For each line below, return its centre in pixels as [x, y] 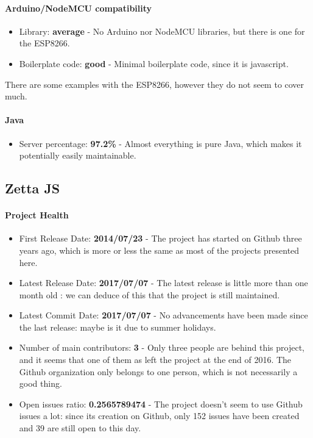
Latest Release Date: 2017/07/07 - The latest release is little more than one [164, 283]
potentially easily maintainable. [78, 155]
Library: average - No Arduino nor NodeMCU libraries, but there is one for [162, 31]
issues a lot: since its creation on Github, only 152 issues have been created [159, 416]
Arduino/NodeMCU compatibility [79, 8]
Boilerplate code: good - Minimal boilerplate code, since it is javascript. [154, 63]
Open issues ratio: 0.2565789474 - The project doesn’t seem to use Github [161, 404]
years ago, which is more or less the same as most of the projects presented [159, 250]
